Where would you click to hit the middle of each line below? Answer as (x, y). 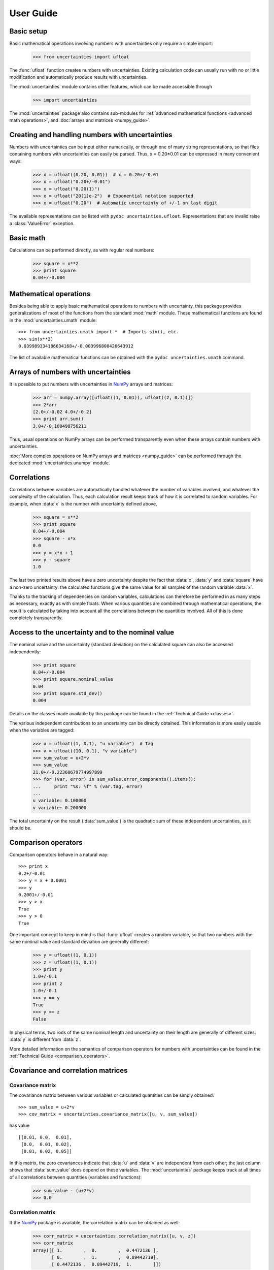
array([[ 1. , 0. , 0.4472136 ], (96, 1250)
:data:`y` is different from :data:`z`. (45, 1039)
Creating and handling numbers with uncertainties (91, 135)
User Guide (33, 13)
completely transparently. (36, 618)
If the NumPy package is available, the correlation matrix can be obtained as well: (95, 1222)
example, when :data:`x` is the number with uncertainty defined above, (83, 503)
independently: (25, 652)
